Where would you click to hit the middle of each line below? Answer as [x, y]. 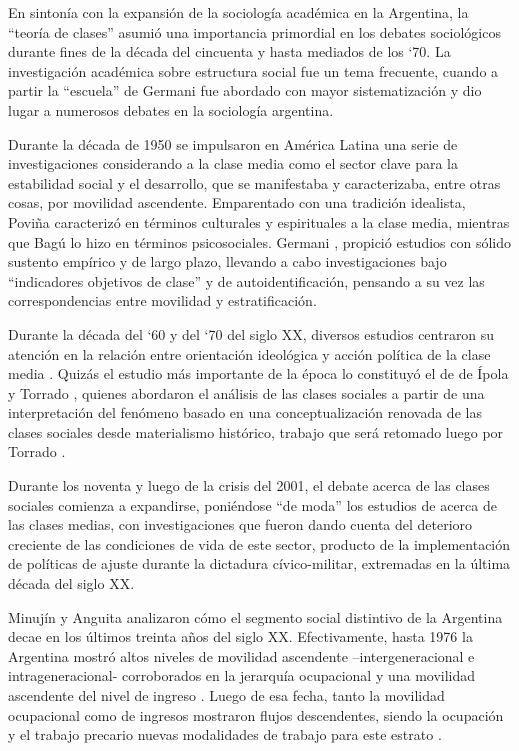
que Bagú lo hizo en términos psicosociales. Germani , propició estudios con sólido [259, 241]
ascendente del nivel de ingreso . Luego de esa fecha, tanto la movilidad [226, 695]
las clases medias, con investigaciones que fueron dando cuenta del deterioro [240, 524]
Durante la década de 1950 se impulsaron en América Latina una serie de [233, 143]
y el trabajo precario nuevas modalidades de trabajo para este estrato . [225, 734]
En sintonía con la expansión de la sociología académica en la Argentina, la [238, 12]
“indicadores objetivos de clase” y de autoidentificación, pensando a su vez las [246, 280]
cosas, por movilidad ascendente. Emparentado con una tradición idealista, [237, 202]
